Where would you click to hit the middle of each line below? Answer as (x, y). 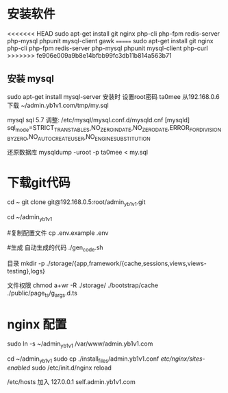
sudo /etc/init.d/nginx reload (72, 368)
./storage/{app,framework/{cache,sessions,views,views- (126, 263)
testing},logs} (26, 271)
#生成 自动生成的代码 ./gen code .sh (55, 248)
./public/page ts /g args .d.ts (42, 294)
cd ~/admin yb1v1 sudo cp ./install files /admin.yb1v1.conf (83, 359)
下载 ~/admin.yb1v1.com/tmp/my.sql (58, 105)
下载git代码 (39, 182)
